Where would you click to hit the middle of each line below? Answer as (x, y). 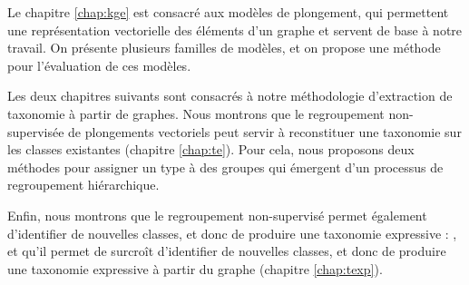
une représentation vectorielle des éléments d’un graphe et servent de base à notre (235, 29)
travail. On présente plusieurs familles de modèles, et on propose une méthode (224, 48)
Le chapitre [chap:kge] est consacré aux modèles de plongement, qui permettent (228, 12)
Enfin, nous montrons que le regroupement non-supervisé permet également (217, 215)
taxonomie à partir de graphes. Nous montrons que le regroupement (196, 113)
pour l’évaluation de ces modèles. (99, 65)
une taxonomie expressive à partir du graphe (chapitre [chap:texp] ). (195, 268)
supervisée (36, 131)
